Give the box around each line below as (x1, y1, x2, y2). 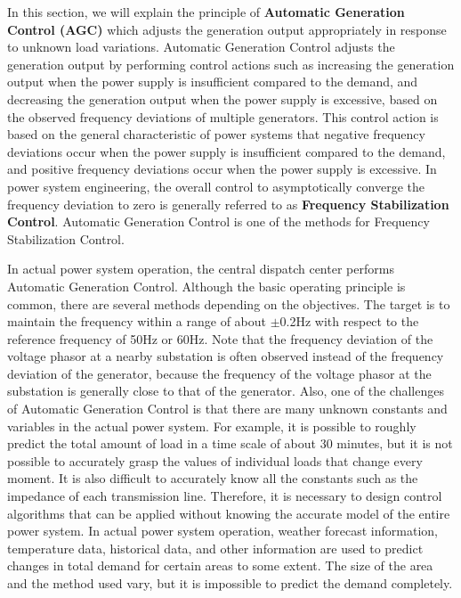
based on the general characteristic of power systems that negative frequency (7, 125, 425, 143)
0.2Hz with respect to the (279, 312, 419, 331)
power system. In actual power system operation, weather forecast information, (7, 521, 438, 540)
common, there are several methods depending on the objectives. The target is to (7, 294, 450, 313)
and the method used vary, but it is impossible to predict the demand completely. (7, 574, 453, 592)
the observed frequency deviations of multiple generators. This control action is (7, 107, 439, 126)
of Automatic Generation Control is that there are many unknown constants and (7, 399, 448, 418)
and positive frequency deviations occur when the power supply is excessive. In (7, 160, 437, 178)
